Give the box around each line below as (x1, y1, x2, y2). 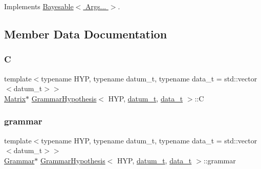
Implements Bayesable (4, 1, 74, 11)
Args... (85, 1, 106, 11)
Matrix (4, 93, 26, 103)
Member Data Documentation (4, 26, 167, 41)
